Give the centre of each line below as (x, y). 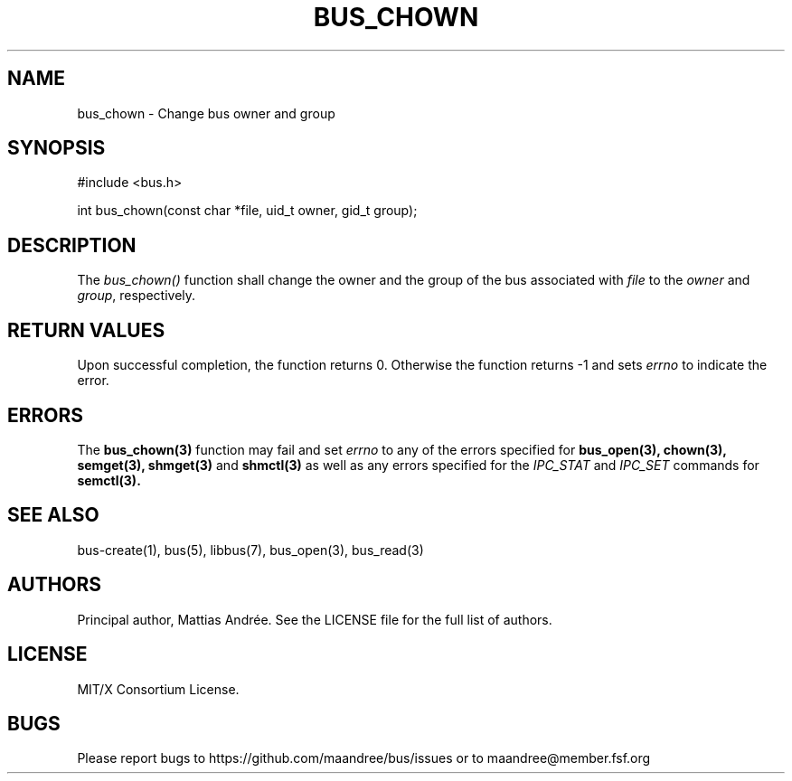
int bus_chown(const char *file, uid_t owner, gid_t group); (247, 211)
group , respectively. (137, 296)
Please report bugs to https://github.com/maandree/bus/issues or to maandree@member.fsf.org (364, 758)
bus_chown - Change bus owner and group (206, 113)
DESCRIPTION (72, 245)
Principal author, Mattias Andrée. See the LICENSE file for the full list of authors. (315, 619)
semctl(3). (109, 480)
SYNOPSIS (57, 148)
